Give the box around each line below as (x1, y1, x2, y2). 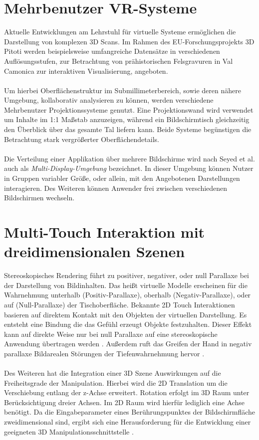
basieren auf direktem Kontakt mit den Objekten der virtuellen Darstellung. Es (4, 309, 247, 319)
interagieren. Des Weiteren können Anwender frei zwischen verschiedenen (4, 182, 228, 193)
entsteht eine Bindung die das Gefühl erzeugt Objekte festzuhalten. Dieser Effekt (4, 319, 252, 329)
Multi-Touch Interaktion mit (4, 222, 205, 242)
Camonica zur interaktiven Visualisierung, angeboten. (4, 65, 168, 76)
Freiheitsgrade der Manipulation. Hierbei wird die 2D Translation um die (4, 377, 228, 388)
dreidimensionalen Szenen (4, 241, 185, 262)
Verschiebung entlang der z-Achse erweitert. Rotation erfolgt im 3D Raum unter (4, 387, 250, 398)
